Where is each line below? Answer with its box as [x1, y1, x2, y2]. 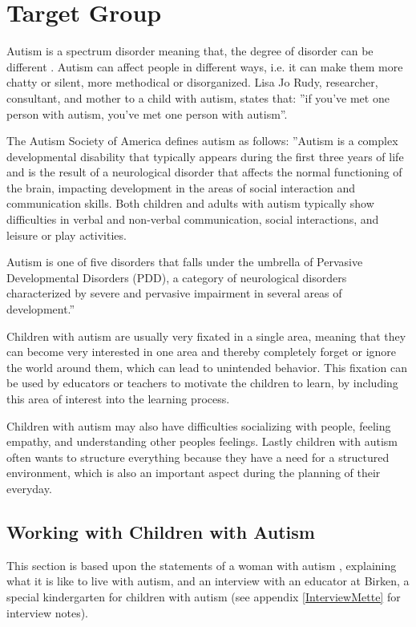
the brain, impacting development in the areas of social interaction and [6, 179, 356, 196]
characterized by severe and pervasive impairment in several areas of [6, 285, 342, 301]
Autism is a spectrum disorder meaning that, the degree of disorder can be [6, 42, 374, 59]
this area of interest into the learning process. [6, 390, 230, 407]
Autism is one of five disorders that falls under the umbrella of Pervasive [6, 253, 363, 270]
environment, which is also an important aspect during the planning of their [6, 464, 381, 481]
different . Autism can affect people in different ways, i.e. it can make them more [6, 58, 403, 75]
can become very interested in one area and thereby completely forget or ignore [6, 343, 397, 360]
